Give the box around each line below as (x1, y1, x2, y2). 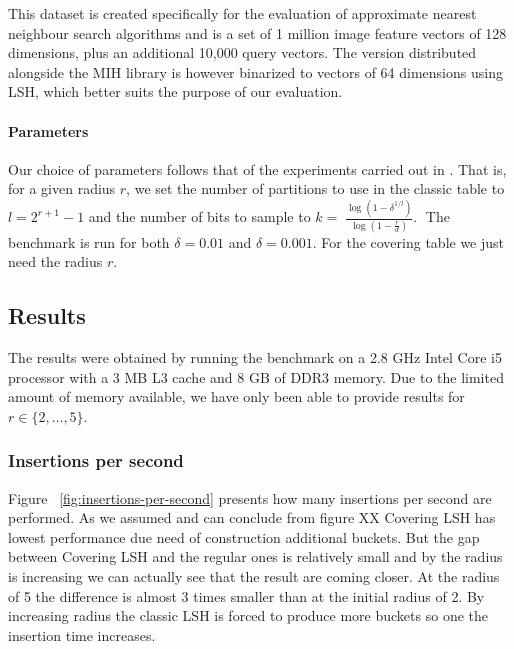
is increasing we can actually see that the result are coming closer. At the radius (8, 565, 500, 586)
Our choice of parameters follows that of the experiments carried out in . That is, (8, 158, 507, 179)
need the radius (8, 251, 103, 272)
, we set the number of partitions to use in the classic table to (126, 178, 505, 199)
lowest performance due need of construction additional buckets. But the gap (8, 526, 480, 547)
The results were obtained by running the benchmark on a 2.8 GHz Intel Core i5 (8, 346, 502, 367)
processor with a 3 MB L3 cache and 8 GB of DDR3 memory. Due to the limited (8, 366, 504, 387)
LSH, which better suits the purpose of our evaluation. (8, 81, 343, 102)
